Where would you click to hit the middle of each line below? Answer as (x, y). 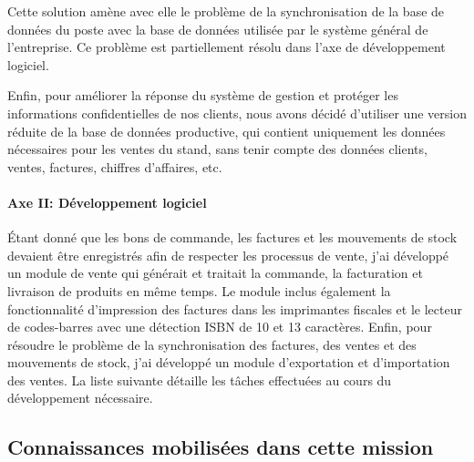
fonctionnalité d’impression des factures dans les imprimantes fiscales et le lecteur (235, 308)
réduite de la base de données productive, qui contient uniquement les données (227, 131)
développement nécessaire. (80, 398)
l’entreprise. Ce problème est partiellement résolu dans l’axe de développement (227, 47)
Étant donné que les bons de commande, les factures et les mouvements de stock (232, 237)
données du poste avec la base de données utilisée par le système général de (218, 29)
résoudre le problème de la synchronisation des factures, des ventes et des (212, 344)
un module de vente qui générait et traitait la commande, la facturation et (215, 273)
